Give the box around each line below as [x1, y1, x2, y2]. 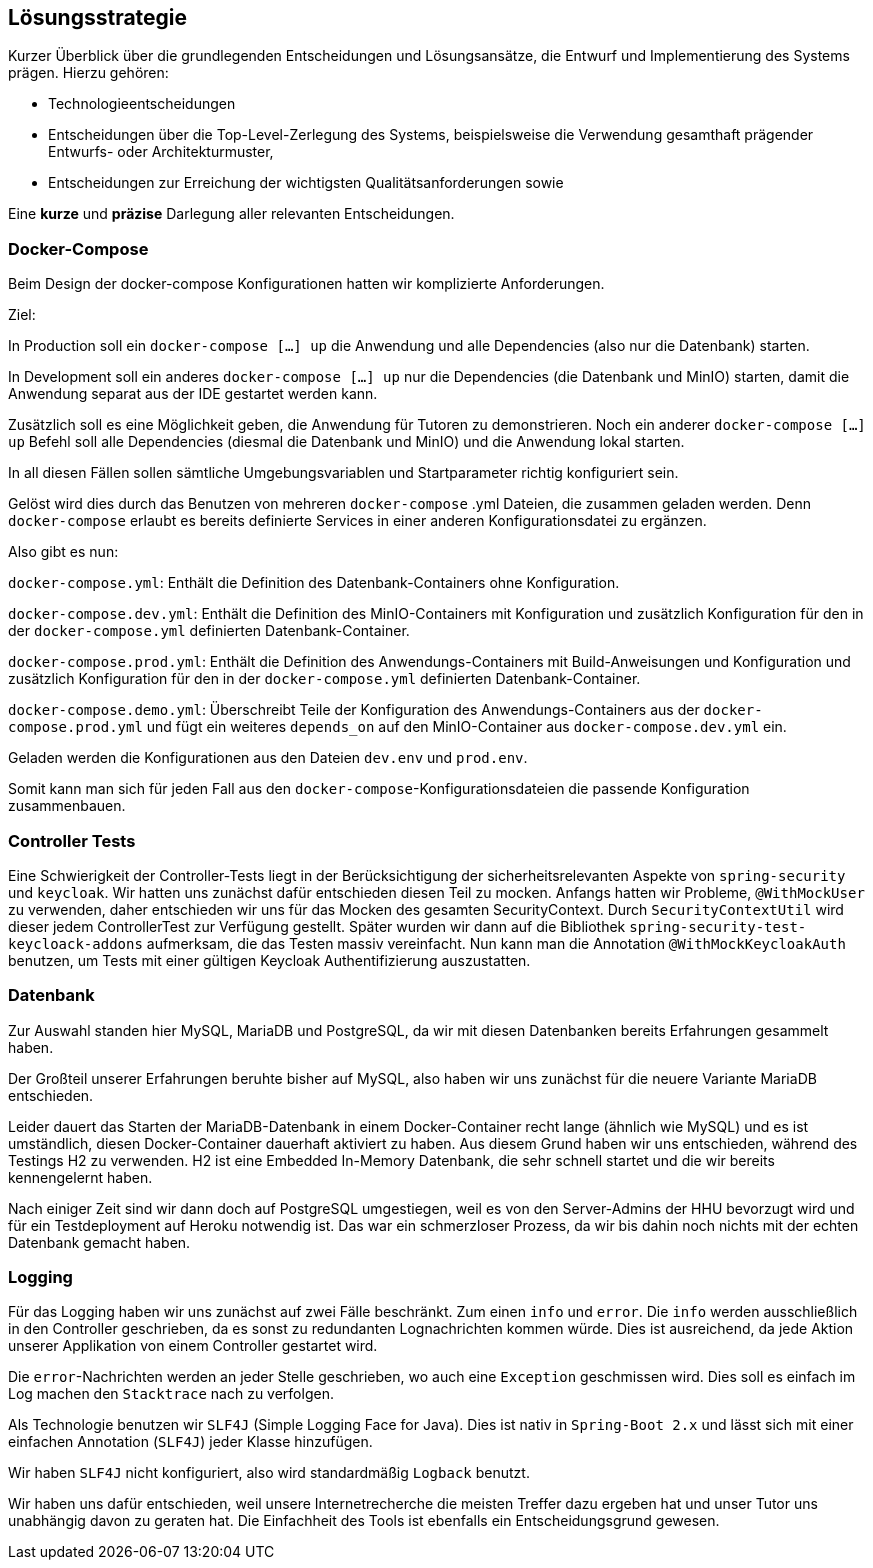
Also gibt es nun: [8, 543, 119, 561]
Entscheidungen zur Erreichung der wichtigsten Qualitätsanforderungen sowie [48, 174, 564, 192]
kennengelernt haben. [8, 1168, 153, 1186]
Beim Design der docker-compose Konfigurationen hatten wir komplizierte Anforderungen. [8, 275, 605, 293]
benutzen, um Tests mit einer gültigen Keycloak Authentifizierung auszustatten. [8, 951, 531, 969]
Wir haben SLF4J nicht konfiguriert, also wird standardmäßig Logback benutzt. [8, 1464, 530, 1482]
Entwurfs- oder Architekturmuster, [48, 143, 274, 161]
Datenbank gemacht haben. [8, 1233, 191, 1251]
